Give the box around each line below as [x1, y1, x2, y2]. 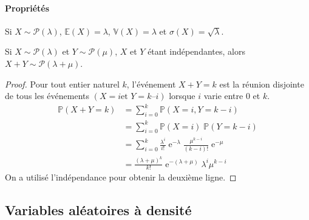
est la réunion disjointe [219, 77, 304, 90]
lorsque [169, 89, 195, 102]
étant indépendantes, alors [148, 45, 245, 58]
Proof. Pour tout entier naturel [5, 77, 120, 90]
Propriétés [5, 1, 50, 14]
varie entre [203, 89, 243, 102]
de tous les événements [5, 89, 90, 102]
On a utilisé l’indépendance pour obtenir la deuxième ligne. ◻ [5, 171, 237, 184]
